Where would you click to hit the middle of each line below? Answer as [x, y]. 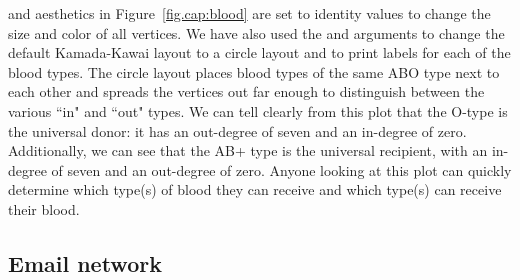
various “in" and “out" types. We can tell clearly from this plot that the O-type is [258, 110]
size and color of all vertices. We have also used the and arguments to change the [256, 32]
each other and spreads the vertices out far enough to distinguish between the [246, 91]
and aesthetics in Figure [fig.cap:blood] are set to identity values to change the [249, 13]
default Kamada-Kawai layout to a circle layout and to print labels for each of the [259, 52]
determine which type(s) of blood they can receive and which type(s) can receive [255, 189]
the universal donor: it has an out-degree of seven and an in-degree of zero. [237, 130]
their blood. [44, 208]
